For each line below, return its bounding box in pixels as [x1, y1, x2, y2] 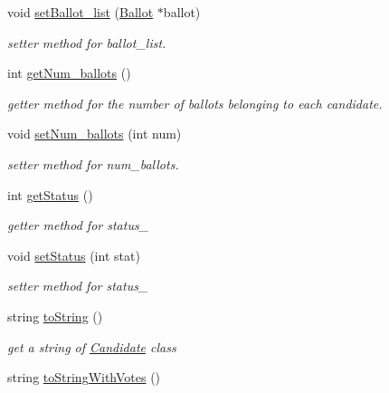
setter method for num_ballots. [7, 154, 179, 173]
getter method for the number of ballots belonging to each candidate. [7, 93, 383, 112]
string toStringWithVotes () [7, 368, 161, 387]
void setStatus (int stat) [7, 245, 140, 264]
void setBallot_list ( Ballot [7, 3, 154, 21]
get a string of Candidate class [7, 337, 176, 356]
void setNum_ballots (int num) [7, 124, 182, 143]
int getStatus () [7, 185, 93, 204]
